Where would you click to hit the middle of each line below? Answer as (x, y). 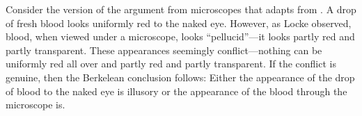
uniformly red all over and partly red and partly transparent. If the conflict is (171, 64)
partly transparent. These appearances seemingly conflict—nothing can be (164, 50)
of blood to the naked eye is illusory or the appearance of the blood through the (176, 91)
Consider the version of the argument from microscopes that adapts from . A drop (181, 9)
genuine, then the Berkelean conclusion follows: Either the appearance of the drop (180, 77)
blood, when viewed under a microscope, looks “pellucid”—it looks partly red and (180, 36)
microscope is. (36, 105)
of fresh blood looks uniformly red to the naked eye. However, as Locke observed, (179, 23)
